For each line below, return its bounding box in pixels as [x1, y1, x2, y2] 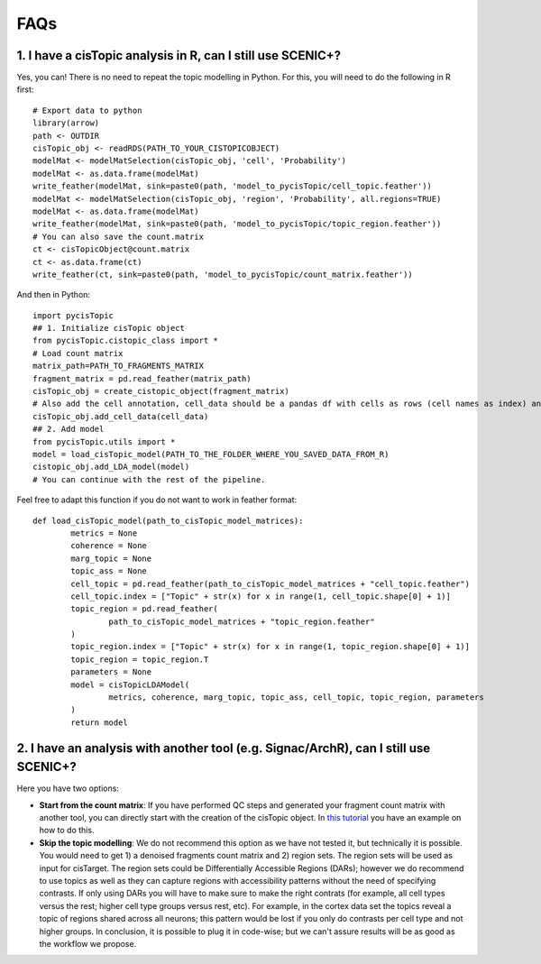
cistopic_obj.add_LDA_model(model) [32, 462, 190, 473]
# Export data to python [32, 105, 142, 115]
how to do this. [39, 825, 95, 836]
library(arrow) [32, 118, 100, 128]
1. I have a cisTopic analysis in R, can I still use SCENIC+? [16, 48, 342, 63]
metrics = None [70, 528, 138, 538]
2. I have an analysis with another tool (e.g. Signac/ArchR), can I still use [16, 740, 431, 756]
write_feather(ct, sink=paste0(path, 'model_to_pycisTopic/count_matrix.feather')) [32, 269, 414, 280]
